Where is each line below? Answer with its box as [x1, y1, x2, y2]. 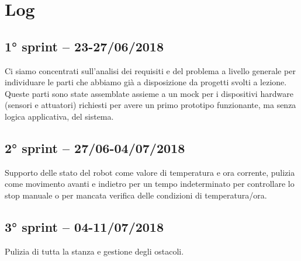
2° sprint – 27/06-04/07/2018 [5, 138, 185, 156]
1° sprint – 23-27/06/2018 [5, 37, 164, 55]
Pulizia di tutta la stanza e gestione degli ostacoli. [5, 245, 184, 257]
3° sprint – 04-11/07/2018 [5, 217, 164, 235]
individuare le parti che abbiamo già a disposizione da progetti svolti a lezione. [5, 76, 287, 88]
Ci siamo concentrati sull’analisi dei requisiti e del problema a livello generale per [5, 64, 296, 76]
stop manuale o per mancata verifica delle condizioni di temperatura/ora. [5, 189, 267, 201]
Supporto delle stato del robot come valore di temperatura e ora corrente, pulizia [5, 166, 295, 178]
